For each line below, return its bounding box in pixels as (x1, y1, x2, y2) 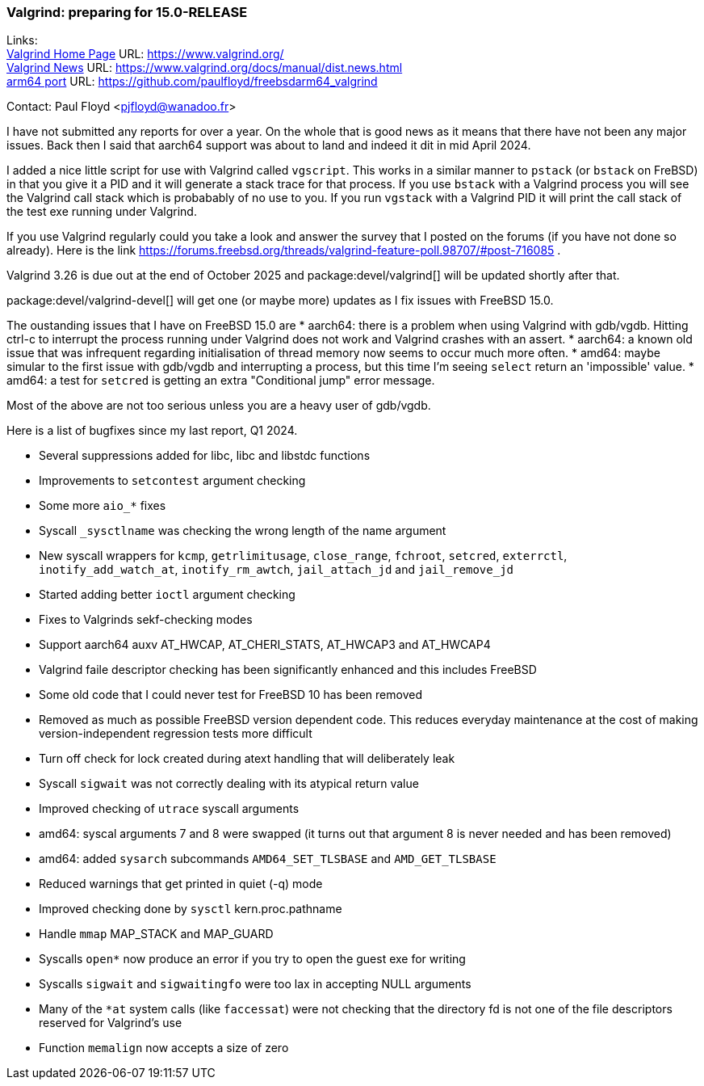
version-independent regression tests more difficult (39, 726, 312, 741)
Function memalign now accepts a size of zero (39, 1041, 289, 1055)
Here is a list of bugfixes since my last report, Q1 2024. (6, 423, 298, 438)
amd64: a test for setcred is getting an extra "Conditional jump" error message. (6, 373, 435, 388)
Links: (6, 33, 38, 48)
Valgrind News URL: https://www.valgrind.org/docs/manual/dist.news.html (6, 61, 403, 75)
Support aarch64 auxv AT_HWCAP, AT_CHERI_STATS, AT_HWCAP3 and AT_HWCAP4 (39, 638, 491, 652)
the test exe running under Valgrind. (6, 204, 197, 219)
